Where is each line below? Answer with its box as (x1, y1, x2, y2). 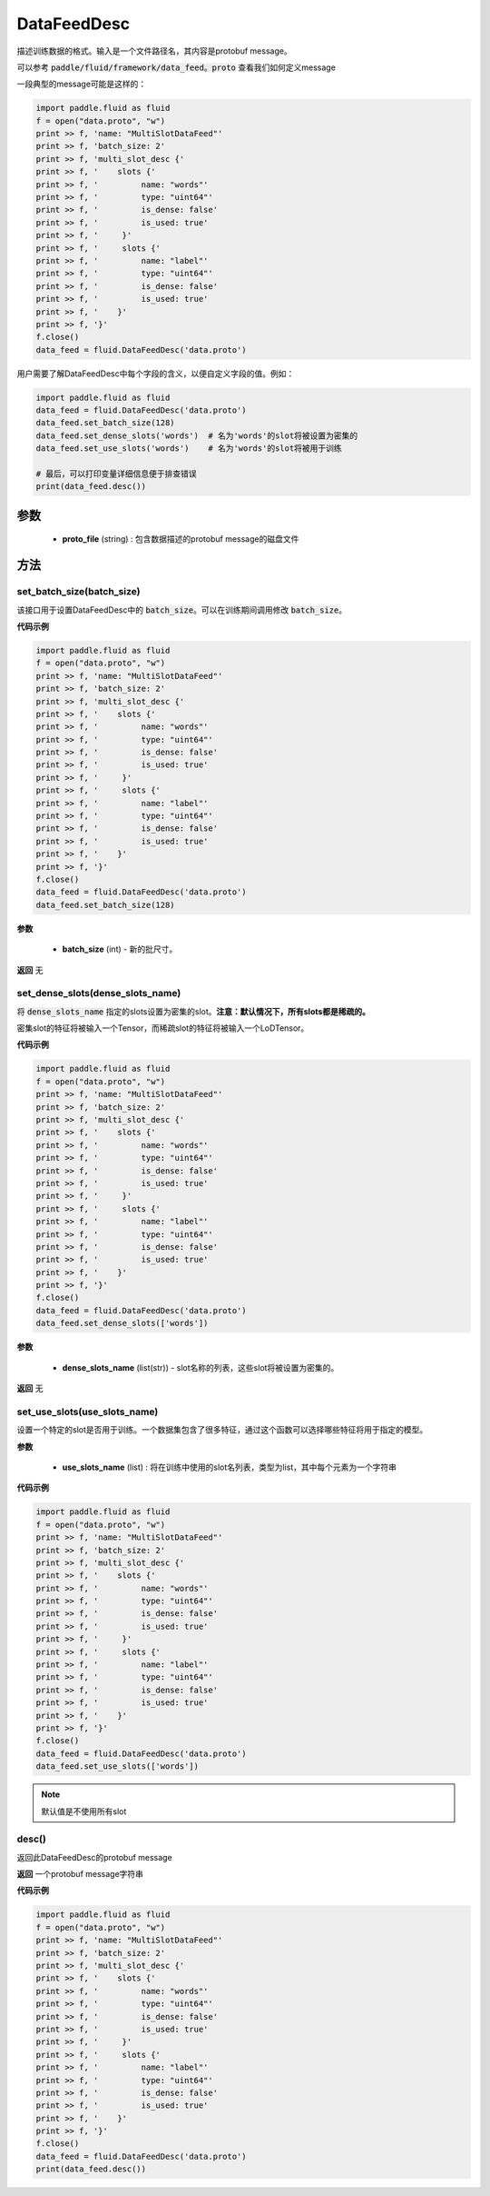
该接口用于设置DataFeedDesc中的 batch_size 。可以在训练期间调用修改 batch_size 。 (16, 604, 348, 615)
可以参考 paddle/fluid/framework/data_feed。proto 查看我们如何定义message (16, 62, 336, 73)
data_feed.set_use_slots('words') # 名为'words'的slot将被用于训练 (35, 444, 342, 454)
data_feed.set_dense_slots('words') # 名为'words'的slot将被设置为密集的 (35, 430, 358, 441)
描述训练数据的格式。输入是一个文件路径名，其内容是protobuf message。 (16, 45, 292, 56)
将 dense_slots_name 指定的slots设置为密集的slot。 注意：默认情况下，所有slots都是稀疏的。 (16, 1005, 371, 1017)
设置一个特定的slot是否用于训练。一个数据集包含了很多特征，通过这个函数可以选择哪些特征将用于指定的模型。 (16, 1424, 428, 1435)
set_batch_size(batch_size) (16, 585, 141, 598)
